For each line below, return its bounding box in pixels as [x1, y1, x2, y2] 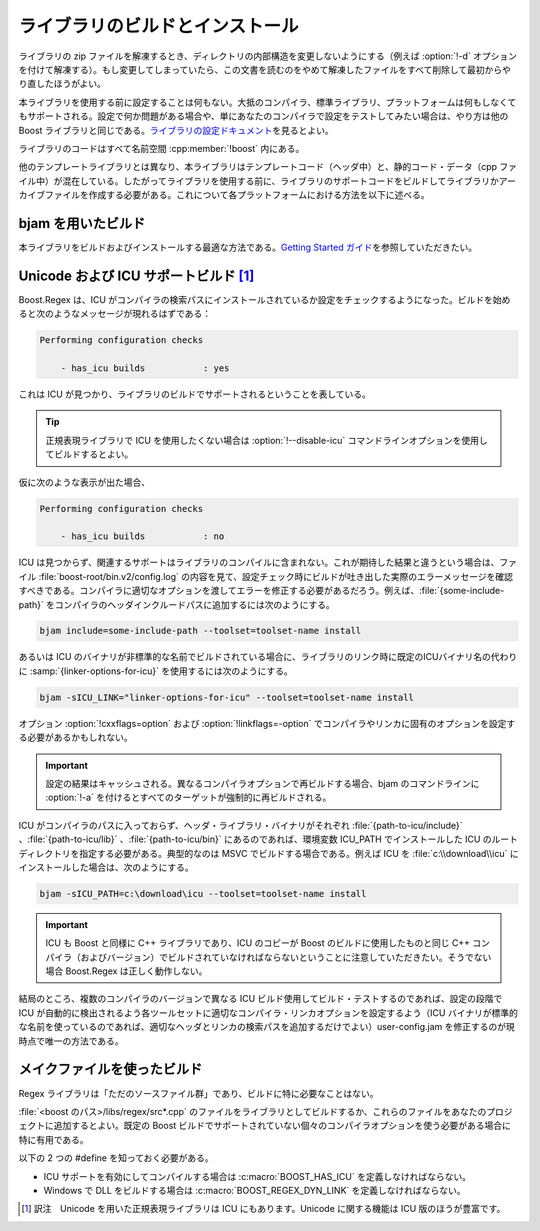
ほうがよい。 [53, 78, 107, 90]
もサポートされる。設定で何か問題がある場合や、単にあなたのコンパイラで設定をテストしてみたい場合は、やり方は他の [18, 110, 509, 122]
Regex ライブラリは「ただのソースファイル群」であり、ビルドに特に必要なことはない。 [18, 1087, 379, 1099]
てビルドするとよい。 [45, 448, 134, 460]
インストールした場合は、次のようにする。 [18, 861, 194, 873]
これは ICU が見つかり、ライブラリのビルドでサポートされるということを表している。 [18, 388, 372, 400]
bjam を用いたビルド [18, 215, 146, 232]
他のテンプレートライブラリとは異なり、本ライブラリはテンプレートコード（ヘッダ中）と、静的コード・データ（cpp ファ [18, 161, 518, 173]
